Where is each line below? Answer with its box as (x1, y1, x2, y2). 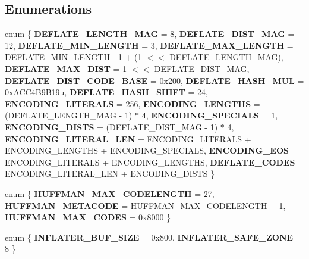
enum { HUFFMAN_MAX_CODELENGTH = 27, (5, 187, 215, 199)
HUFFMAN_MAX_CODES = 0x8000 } (5, 211, 171, 223)
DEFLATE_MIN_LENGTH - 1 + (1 (5, 51, 142, 63)
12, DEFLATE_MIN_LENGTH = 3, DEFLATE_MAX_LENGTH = (5, 39, 294, 51)
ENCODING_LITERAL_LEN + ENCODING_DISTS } (5, 167, 215, 180)
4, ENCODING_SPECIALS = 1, (141, 109, 278, 121)
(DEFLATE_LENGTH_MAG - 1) (5, 109, 133, 121)
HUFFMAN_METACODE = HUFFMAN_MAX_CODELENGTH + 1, (5, 199, 286, 211)
